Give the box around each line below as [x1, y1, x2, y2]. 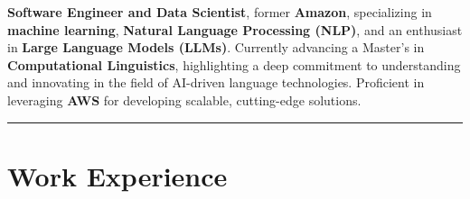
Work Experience [7, 157, 228, 194]
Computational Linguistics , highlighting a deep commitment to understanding [7, 55, 461, 74]
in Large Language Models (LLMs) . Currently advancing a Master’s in [7, 38, 425, 57]
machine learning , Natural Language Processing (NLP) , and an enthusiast [7, 20, 463, 39]
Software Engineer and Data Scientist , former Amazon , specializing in [7, 3, 432, 21]
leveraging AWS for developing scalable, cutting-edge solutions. [7, 90, 362, 109]
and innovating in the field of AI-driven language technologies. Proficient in [7, 73, 425, 92]
